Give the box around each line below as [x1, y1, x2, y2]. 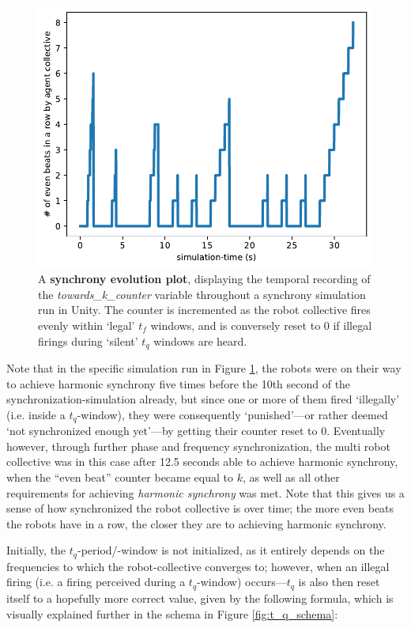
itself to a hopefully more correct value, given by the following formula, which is [6, 589, 394, 606]
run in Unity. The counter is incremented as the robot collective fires [38, 301, 371, 318]
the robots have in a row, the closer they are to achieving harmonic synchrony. [6, 515, 386, 532]
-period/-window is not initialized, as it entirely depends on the [77, 542, 385, 558]
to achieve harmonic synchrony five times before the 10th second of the [6, 375, 351, 392]
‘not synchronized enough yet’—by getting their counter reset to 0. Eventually [6, 422, 386, 439]
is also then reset [298, 573, 380, 590]
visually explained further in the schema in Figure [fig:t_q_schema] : [6, 605, 338, 622]
